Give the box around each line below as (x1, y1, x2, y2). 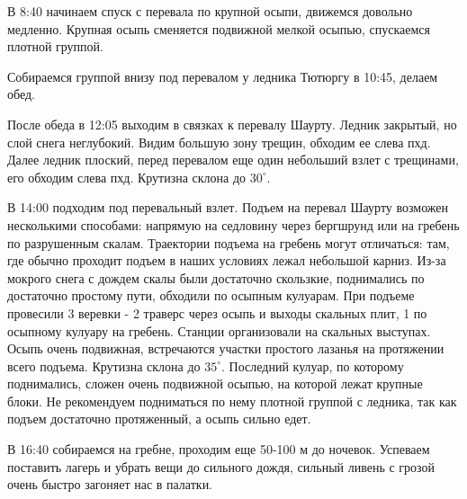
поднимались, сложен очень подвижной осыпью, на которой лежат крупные (7, 374, 423, 393)
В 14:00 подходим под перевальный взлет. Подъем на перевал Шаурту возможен (7, 198, 449, 217)
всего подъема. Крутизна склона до (7, 356, 201, 375)
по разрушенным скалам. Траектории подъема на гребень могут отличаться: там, (7, 233, 450, 252)
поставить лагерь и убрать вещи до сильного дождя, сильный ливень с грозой (7, 457, 436, 476)
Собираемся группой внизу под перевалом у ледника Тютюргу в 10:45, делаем (7, 67, 438, 85)
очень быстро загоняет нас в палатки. (7, 475, 213, 494)
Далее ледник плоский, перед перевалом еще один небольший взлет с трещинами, (7, 150, 459, 169)
